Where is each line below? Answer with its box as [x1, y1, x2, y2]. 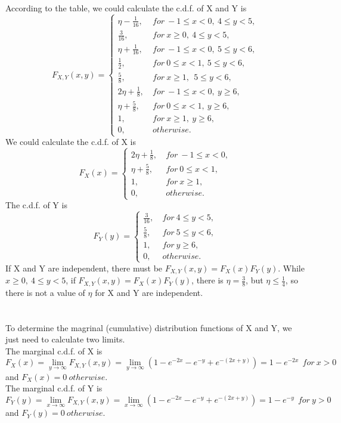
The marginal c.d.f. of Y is [5, 382, 103, 394]
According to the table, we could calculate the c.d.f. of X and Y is [5, 2, 247, 14]
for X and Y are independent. [95, 286, 203, 298]
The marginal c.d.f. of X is [5, 344, 103, 357]
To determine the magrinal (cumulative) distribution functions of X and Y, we [5, 321, 292, 334]
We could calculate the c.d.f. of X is [5, 135, 137, 148]
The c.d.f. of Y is [5, 199, 67, 211]
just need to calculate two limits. [5, 333, 125, 345]
